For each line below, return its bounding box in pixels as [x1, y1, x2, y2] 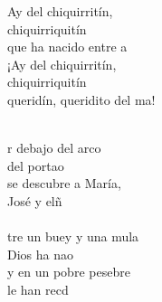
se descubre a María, [7, 174, 121, 193]
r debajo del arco [7, 138, 101, 157]
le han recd [7, 279, 69, 298]
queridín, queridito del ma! [7, 90, 156, 109]
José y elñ [7, 191, 62, 210]
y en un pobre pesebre [7, 262, 130, 281]
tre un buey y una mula [7, 227, 139, 246]
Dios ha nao [7, 244, 73, 263]
